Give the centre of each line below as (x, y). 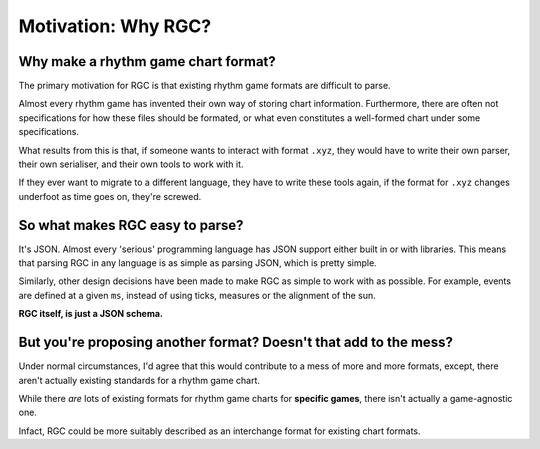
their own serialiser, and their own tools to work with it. (131, 164)
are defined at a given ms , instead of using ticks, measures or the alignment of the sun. (197, 295)
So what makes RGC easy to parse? (131, 225)
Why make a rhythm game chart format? (147, 61)
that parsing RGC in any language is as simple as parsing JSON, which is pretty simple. (197, 263)
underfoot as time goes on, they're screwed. (110, 196)
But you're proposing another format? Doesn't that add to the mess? (236, 342)
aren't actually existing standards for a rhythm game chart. (139, 380)
